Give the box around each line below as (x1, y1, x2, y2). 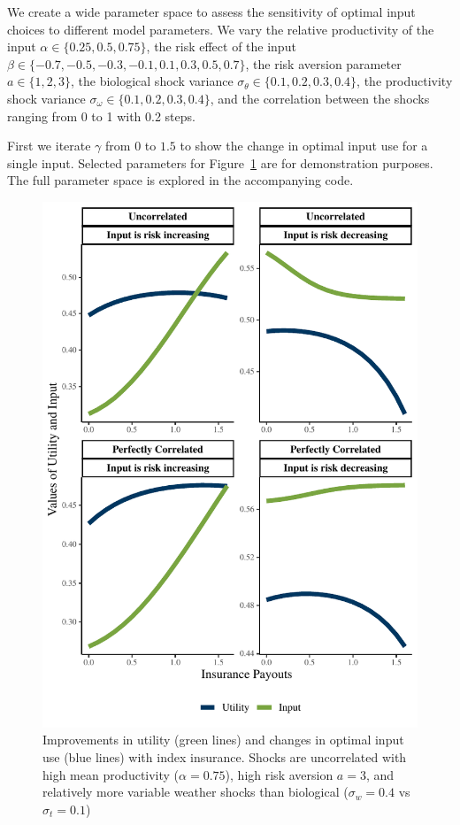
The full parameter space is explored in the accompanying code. (7, 171, 354, 189)
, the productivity (356, 72, 453, 90)
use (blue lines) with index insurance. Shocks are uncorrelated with (42, 748, 407, 767)
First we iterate (7, 136, 91, 155)
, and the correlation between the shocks (210, 89, 430, 107)
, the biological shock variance (70, 72, 234, 90)
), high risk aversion (225, 765, 333, 783)
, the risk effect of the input (146, 37, 296, 56)
